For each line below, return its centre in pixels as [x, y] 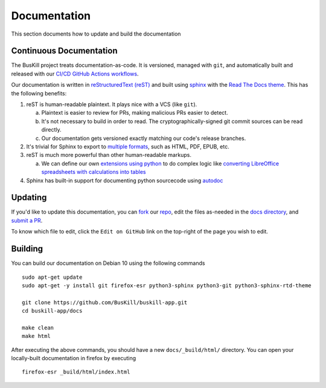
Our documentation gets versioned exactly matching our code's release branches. [144, 138]
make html [36, 336]
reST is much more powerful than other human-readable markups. [109, 155]
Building [27, 249]
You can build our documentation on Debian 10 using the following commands [108, 263]
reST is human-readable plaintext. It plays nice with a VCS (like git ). [112, 104]
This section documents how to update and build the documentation [96, 34]
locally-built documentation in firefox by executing [74, 358]
